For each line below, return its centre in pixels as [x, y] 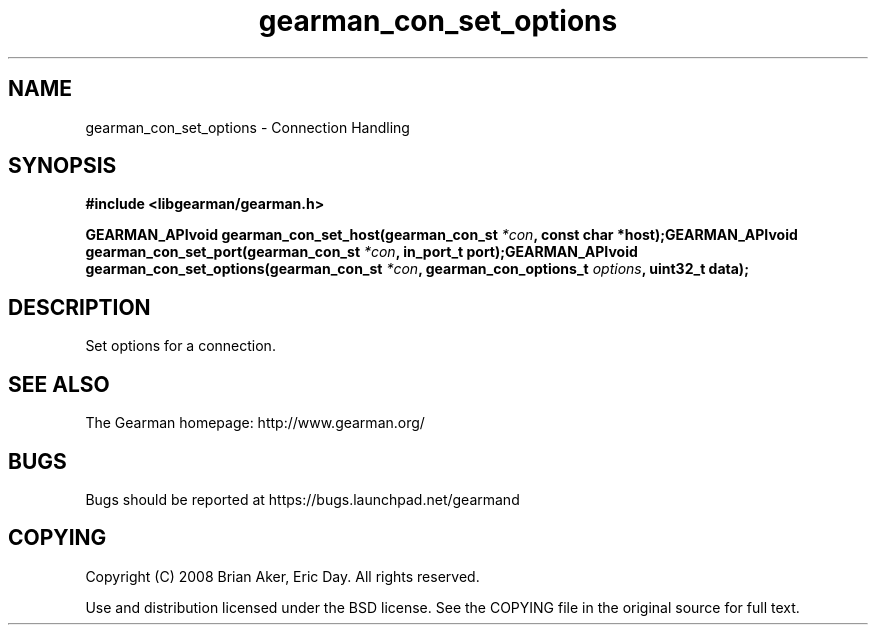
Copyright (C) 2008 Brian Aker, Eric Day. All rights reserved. [282, 576]
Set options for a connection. [180, 346]
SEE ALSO [59, 384]
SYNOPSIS [62, 166]
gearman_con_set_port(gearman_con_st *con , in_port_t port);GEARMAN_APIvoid [361, 252]
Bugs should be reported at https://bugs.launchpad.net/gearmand [302, 499]
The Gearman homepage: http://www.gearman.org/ [255, 423]
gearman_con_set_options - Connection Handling [247, 127]
